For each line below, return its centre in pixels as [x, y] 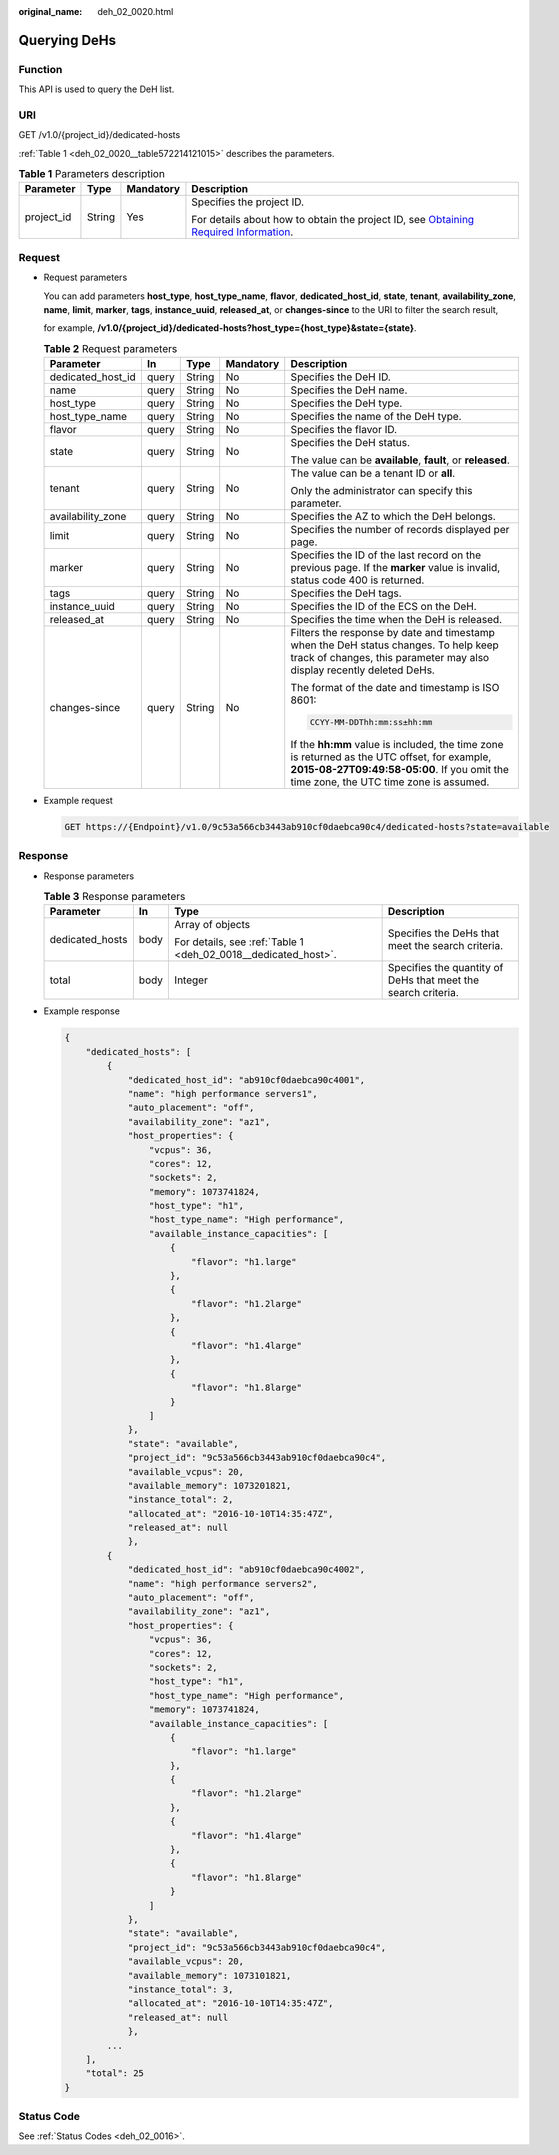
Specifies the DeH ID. [341, 377]
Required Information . [242, 232]
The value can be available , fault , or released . [400, 460]
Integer [191, 980]
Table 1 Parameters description [91, 174]
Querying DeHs [67, 40]
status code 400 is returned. [357, 580]
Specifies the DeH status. [350, 443]
